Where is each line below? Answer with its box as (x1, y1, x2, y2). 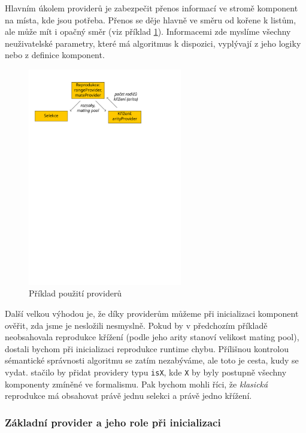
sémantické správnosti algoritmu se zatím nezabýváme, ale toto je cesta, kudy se (5, 354, 299, 367)
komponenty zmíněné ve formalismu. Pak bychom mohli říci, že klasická (5, 377, 268, 390)
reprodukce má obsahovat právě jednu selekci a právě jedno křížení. (5, 389, 252, 402)
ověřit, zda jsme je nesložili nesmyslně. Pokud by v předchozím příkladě (5, 319, 268, 331)
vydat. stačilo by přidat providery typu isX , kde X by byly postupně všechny (5, 365, 287, 378)
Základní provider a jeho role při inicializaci (5, 414, 221, 429)
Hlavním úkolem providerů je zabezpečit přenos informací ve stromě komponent (5, 2, 298, 14)
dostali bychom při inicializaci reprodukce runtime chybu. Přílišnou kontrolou (5, 342, 289, 355)
